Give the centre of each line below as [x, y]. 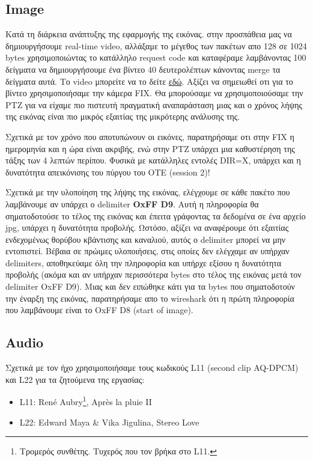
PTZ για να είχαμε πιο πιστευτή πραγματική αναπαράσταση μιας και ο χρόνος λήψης [154, 104]
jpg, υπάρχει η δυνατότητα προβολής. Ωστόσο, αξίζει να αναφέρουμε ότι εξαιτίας [147, 227]
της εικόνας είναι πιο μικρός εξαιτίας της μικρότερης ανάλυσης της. [123, 116]
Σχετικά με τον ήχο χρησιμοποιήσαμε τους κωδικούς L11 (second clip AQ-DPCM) [152, 368]
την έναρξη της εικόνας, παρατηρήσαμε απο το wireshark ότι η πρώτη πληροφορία [150, 298]
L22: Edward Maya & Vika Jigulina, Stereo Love [109, 422]
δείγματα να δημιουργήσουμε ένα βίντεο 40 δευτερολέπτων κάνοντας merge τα [143, 69]
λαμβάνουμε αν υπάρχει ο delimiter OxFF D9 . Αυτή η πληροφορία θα [132, 203]
